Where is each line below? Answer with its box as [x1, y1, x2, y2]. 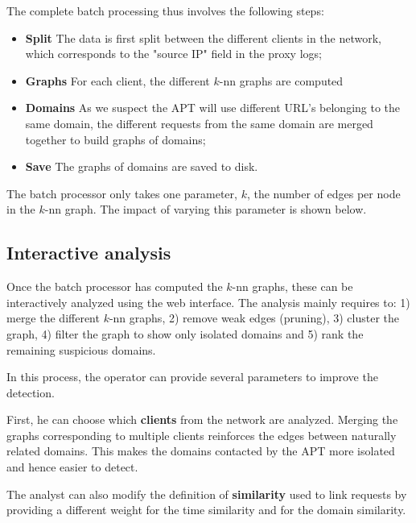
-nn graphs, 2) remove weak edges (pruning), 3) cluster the [109, 309, 400, 326]
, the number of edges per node [246, 185, 401, 201]
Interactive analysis [6, 240, 171, 265]
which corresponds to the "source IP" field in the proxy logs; [25, 45, 322, 62]
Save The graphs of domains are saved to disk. [25, 158, 258, 175]
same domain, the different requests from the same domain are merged [25, 114, 373, 131]
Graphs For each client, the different [25, 72, 210, 89]
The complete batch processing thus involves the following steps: [6, 2, 324, 19]
